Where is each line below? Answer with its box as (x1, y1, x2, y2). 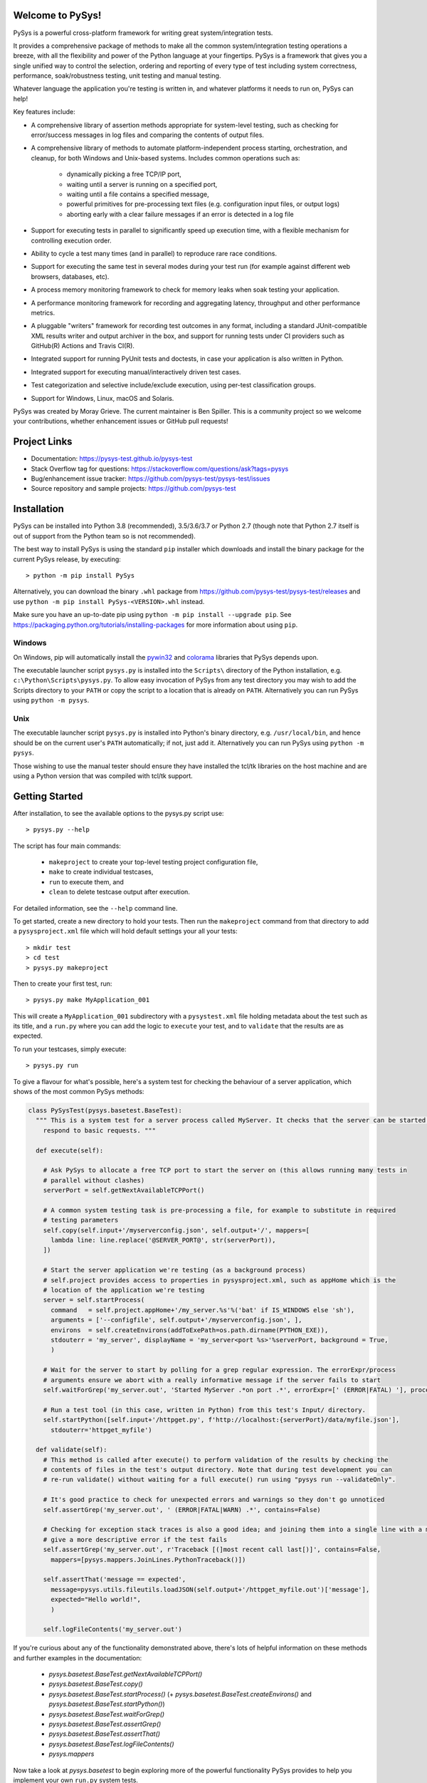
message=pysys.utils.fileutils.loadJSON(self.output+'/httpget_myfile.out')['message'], (51, 1585, 370, 1593)
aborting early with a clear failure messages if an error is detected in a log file (66, 210, 295, 218)
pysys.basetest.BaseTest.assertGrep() (48, 1720, 162, 1729)
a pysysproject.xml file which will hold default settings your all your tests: (13, 927, 238, 936)
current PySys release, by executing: (13, 555, 121, 563)
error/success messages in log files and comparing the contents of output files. (31, 131, 265, 139)
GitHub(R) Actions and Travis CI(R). (31, 342, 135, 350)
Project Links (13, 436, 73, 448)
